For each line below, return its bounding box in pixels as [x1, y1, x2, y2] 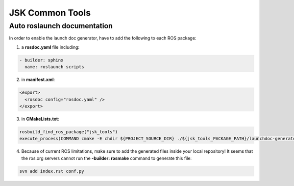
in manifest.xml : [21, 77, 55, 83]
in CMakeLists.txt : [21, 116, 59, 122]
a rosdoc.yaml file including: [21, 44, 80, 50]
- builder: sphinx [19, 57, 64, 63]
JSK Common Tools [9, 7, 91, 18]
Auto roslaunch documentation [9, 21, 113, 30]
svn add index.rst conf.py [19, 168, 84, 174]
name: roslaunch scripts [24, 64, 84, 70]
